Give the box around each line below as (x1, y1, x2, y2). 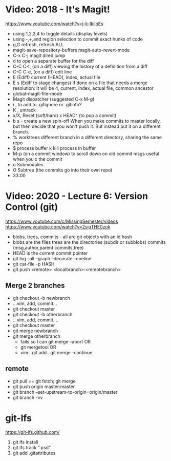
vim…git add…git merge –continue (20, 349, 93, 355)
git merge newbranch (12, 328, 58, 334)
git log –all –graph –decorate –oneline (12, 255, 92, 261)
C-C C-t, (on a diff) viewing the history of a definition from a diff (12, 63, 148, 69)
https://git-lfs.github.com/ (5, 429, 60, 435)
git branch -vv (12, 394, 43, 400)
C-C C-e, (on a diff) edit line (12, 68, 72, 75)
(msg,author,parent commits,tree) (12, 244, 84, 251)
